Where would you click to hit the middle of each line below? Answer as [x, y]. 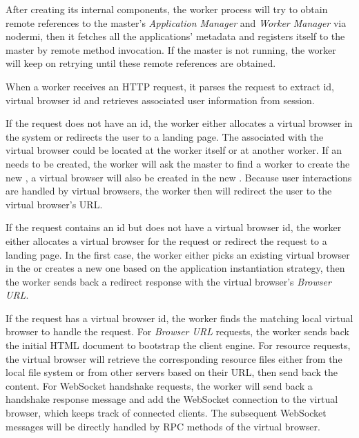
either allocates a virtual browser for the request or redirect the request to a [166, 240]
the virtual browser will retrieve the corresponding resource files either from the [174, 358]
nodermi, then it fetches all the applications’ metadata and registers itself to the [175, 36]
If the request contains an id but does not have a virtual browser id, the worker [174, 227]
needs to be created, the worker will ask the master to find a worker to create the [178, 163]
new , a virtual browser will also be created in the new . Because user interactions [179, 177]
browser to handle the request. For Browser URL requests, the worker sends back [177, 331]
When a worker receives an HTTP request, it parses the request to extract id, [170, 86]
